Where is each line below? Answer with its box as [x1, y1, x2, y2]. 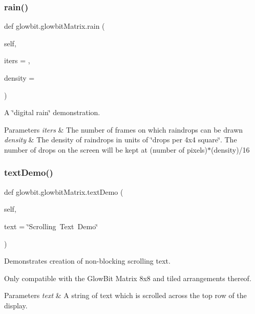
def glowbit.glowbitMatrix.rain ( [4, 21, 105, 31]
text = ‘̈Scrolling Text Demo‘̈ [4, 220, 98, 231]
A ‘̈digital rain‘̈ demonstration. [4, 107, 100, 118]
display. [4, 300, 28, 310]
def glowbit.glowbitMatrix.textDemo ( [4, 186, 123, 197]
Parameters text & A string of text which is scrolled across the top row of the [4, 290, 247, 301]
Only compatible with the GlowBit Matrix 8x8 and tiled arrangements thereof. [4, 272, 251, 283]
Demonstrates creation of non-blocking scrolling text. [4, 255, 171, 266]
